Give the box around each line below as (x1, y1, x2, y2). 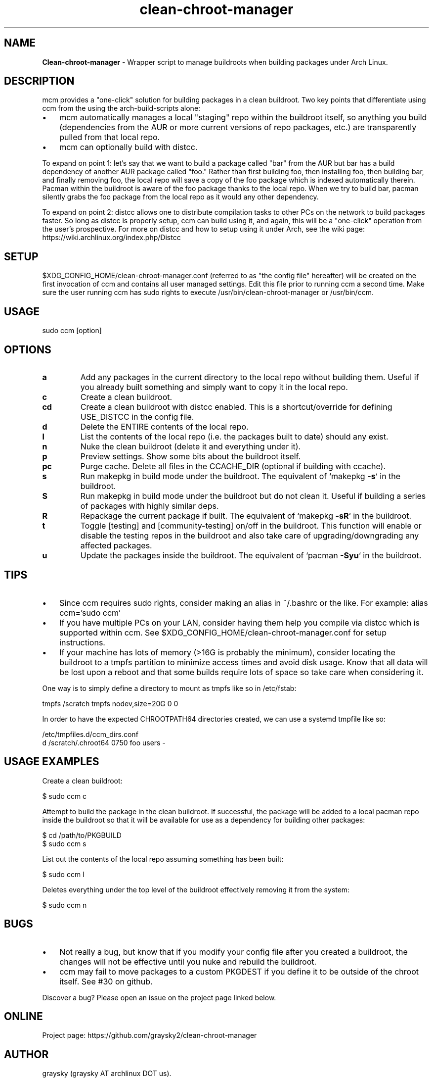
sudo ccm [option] (42, 326, 102, 335)
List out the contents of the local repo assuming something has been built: (42, 854, 284, 863)
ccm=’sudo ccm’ (59, 607, 121, 618)
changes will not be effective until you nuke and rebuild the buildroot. (59, 956, 317, 967)
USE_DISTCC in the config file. (80, 411, 194, 422)
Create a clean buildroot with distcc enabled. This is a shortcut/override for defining (80, 401, 392, 412)
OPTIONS (4, 343, 51, 356)
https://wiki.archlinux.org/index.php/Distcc (42, 233, 181, 242)
